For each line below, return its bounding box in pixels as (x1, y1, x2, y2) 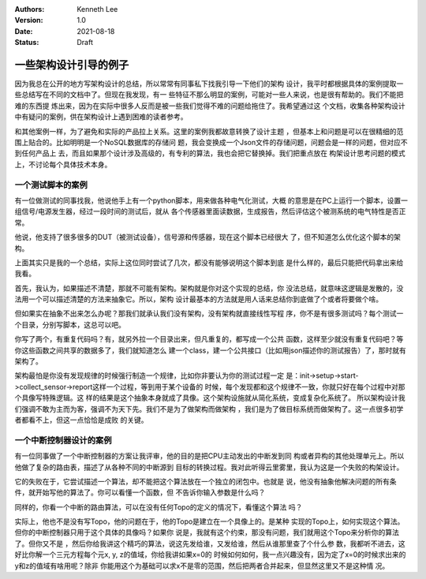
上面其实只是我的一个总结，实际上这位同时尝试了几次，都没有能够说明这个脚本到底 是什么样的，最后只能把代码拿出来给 (14, 257, 404, 267)
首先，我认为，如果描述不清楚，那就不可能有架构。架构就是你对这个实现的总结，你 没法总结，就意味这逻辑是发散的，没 (14, 283, 404, 293)
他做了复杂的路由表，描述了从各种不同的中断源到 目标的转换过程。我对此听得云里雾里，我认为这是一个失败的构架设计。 (14, 462, 404, 472)
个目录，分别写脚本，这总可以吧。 (14, 319, 125, 329)
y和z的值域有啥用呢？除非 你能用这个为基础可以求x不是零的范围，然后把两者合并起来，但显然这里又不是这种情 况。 (14, 561, 390, 570)
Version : (14, 16, 43, 25)
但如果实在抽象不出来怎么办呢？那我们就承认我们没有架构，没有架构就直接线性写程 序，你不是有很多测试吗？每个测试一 (14, 308, 404, 319)
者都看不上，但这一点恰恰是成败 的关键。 (14, 415, 148, 424)
